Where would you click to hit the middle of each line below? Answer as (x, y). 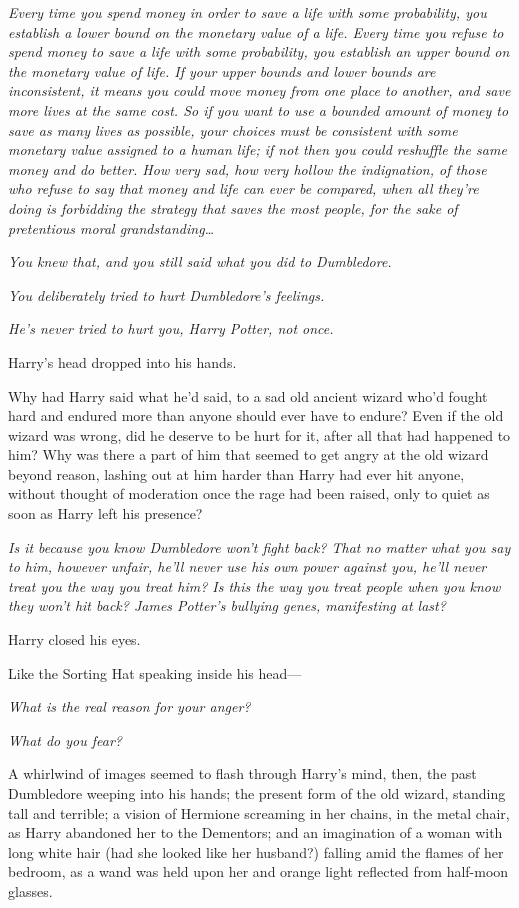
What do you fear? (65, 739)
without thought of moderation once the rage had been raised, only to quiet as (249, 493)
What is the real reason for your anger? (129, 706)
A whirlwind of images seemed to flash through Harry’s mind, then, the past (242, 773)
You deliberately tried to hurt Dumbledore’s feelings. (166, 294)
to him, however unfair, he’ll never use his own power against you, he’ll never (247, 566)
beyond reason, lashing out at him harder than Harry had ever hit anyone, (236, 473)
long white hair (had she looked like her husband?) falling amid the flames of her (256, 851)
